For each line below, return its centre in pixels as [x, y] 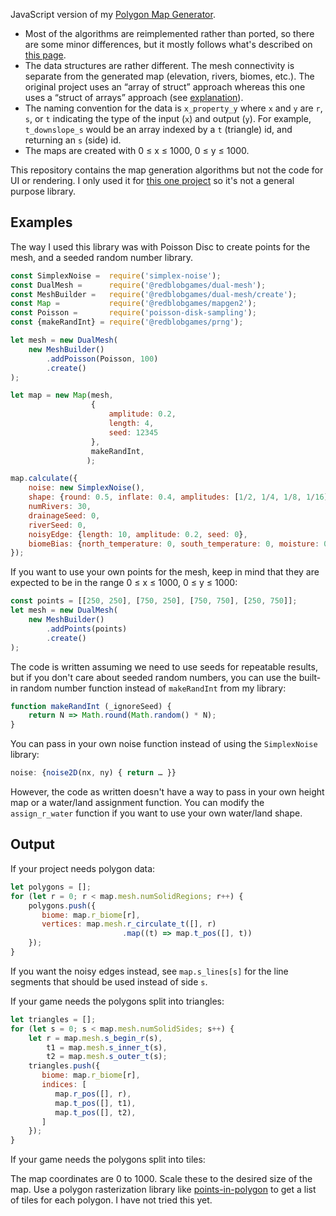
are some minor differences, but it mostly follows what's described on [168, 44]
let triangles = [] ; [53, 1019]
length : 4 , [131, 424]
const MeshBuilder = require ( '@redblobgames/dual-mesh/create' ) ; [154, 294]
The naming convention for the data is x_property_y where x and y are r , [173, 108]
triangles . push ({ [64, 1066]
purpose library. [43, 191]
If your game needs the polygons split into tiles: [108, 1160]
